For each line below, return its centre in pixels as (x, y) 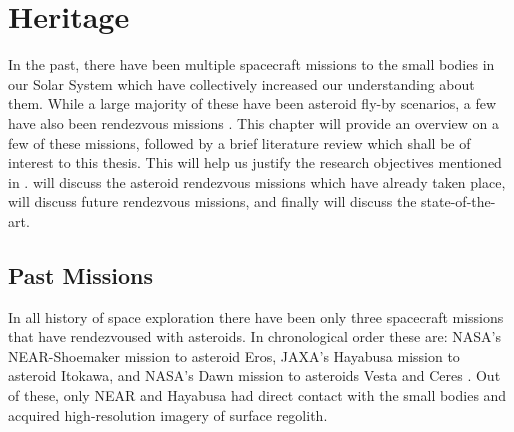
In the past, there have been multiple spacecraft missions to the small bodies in (251, 64)
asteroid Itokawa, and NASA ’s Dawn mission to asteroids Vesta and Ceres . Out (254, 375)
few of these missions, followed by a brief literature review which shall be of (239, 142)
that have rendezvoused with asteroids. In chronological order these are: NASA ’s (254, 336)
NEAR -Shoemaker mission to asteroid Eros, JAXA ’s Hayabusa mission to (234, 355)
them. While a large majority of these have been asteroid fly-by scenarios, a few (252, 103)
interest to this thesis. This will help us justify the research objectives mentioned (255, 162)
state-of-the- (458, 201)
